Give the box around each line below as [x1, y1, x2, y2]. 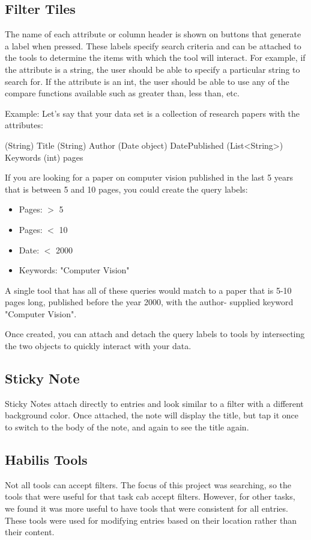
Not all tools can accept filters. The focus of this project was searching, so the [5, 478, 291, 491]
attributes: [5, 119, 43, 131]
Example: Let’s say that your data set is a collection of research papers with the [5, 107, 300, 119]
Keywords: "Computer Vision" [19, 264, 130, 276]
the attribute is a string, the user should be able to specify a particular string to [5, 63, 300, 75]
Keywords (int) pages [5, 151, 83, 163]
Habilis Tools [5, 450, 88, 469]
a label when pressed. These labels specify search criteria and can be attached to [5, 39, 301, 52]
